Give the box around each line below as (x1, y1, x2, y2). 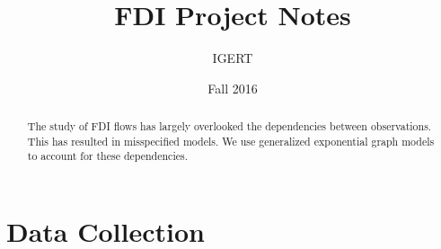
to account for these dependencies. (27, 148, 188, 164)
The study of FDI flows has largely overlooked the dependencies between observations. (27, 119, 432, 134)
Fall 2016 (207, 78, 258, 97)
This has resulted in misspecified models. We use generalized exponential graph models (27, 133, 435, 148)
